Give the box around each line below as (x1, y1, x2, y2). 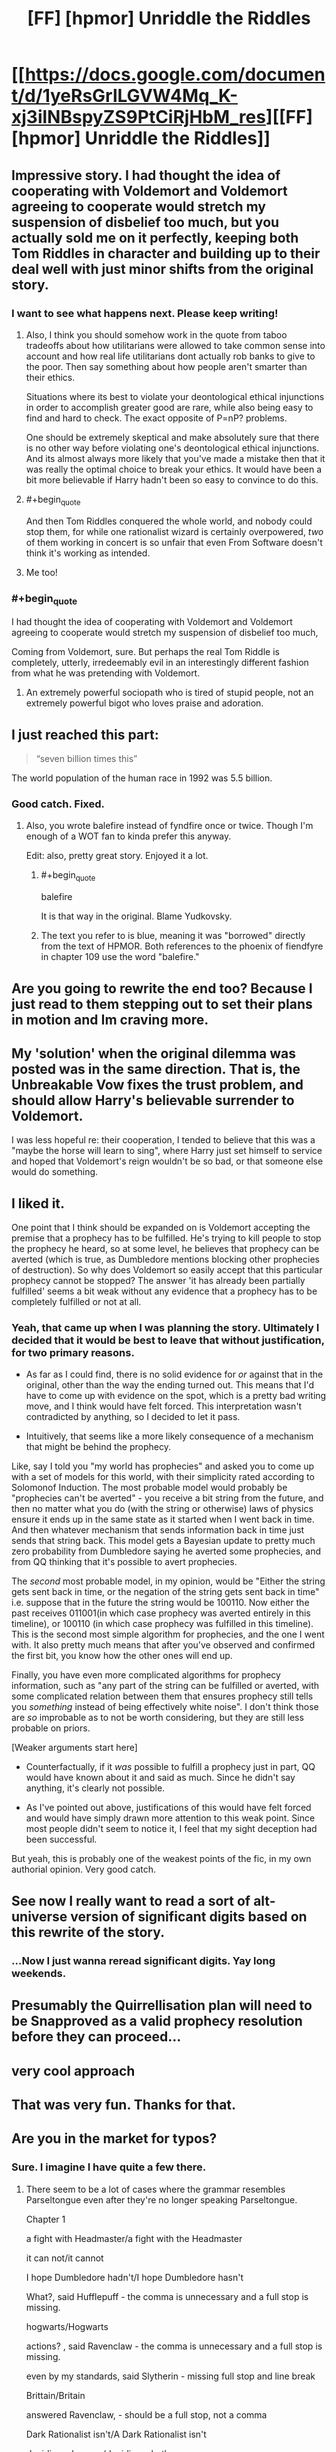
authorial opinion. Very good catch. (11, 1863, 157, 1876)
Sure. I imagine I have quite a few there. (11, 2160, 207, 2174)
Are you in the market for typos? (11, 2130, 218, 2147)
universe (11, 1908, 68, 1925)
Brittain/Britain (25, 2389, 86, 2401)
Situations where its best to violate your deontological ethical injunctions (25, 390, 325, 402)
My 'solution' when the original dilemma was (11, 1045, 296, 1062)
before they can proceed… (11, 2028, 182, 2046)
